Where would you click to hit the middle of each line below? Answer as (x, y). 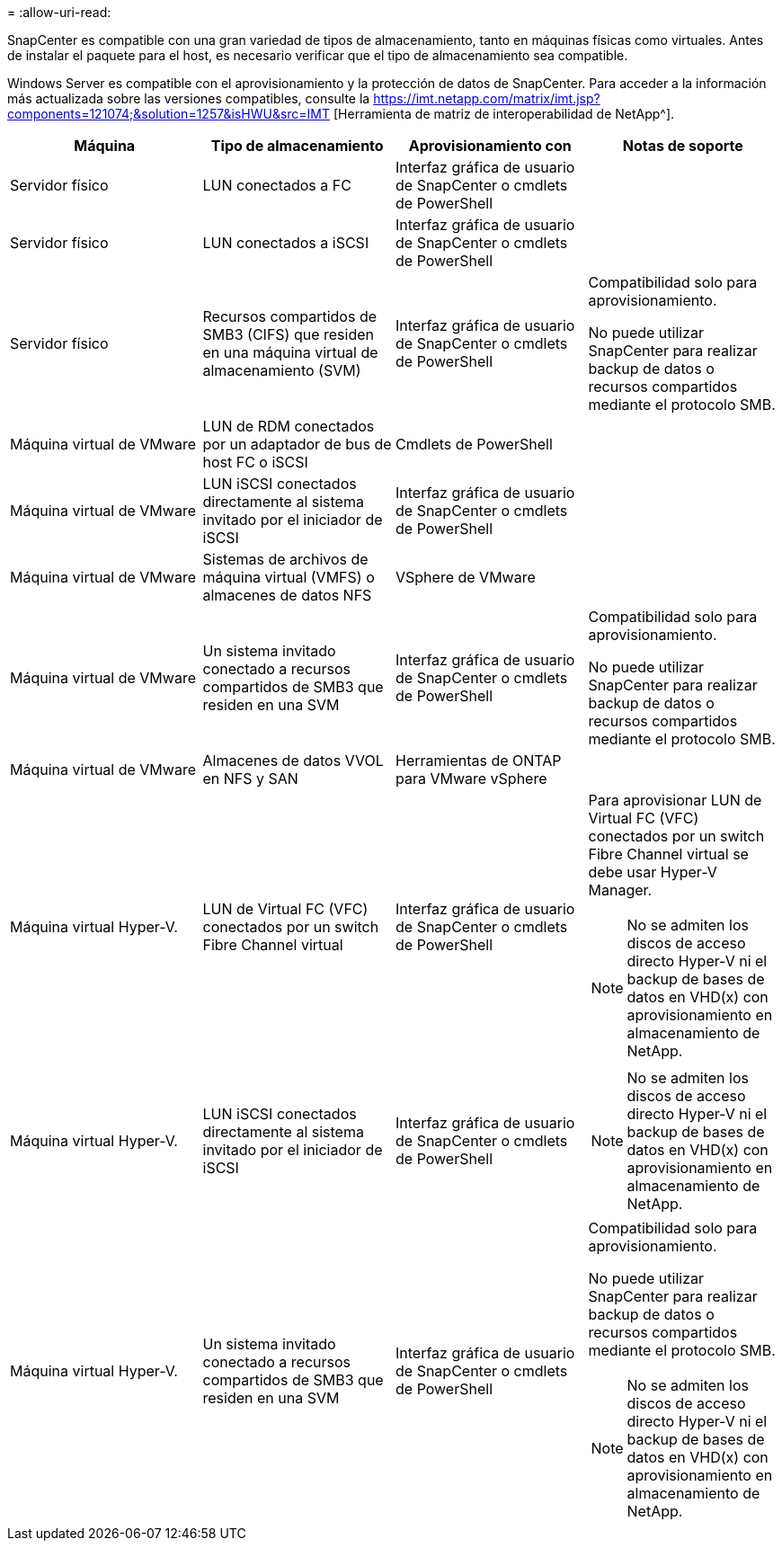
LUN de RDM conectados (289, 426)
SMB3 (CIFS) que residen (289, 334)
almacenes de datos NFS (287, 595)
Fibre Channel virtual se (668, 854)
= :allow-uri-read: (59, 12)
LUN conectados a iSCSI (286, 243)
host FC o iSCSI (255, 462)
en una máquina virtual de (290, 352)
